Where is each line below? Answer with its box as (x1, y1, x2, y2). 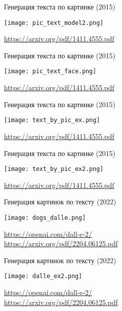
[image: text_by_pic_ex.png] (4, 117, 100, 124)
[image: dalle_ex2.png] (4, 273, 82, 280)
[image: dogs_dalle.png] (4, 214, 86, 221)
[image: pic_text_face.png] (4, 68, 97, 75)
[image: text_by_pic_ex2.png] (4, 165, 104, 173)
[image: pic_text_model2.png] (4, 19, 104, 26)
